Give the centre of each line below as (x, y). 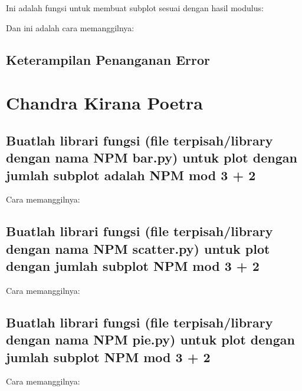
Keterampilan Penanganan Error (108, 59)
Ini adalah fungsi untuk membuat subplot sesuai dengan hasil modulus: (135, 8)
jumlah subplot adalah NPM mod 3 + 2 (131, 175)
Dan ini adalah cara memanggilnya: (70, 27)
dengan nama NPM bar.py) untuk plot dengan (152, 158)
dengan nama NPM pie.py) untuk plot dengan (150, 339)
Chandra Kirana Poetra (104, 103)
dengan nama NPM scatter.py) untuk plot (138, 248)
